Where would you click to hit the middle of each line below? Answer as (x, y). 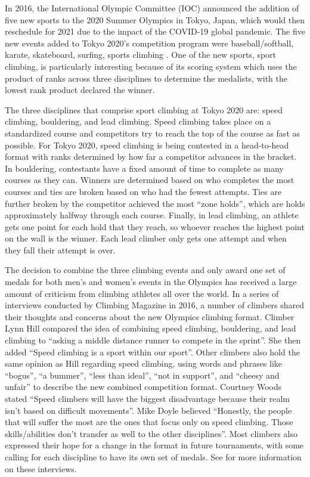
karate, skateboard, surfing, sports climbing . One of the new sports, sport (141, 55)
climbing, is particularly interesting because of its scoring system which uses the (151, 66)
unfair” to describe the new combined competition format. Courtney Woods (143, 387)
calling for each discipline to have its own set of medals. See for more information (153, 456)
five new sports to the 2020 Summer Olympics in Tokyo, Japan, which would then (155, 19)
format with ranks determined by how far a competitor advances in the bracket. (151, 157)
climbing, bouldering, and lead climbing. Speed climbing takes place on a (138, 121)
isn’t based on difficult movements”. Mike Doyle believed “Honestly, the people (148, 410)
